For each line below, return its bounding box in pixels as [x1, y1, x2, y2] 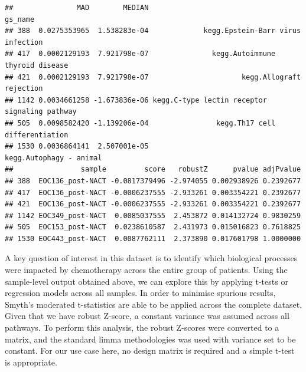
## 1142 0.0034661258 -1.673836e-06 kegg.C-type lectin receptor [5, 96, 267, 104]
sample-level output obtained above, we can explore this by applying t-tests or [5, 275, 288, 287]
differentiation [5, 130, 69, 139]
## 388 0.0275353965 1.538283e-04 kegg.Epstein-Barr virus [5, 27, 301, 35]
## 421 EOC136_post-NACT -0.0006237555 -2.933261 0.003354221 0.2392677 [5, 200, 301, 209]
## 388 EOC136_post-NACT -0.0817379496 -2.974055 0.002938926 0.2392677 [5, 176, 301, 185]
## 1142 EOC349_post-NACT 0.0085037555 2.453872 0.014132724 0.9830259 [5, 211, 301, 220]
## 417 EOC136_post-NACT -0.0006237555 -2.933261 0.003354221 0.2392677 [5, 188, 301, 197]
